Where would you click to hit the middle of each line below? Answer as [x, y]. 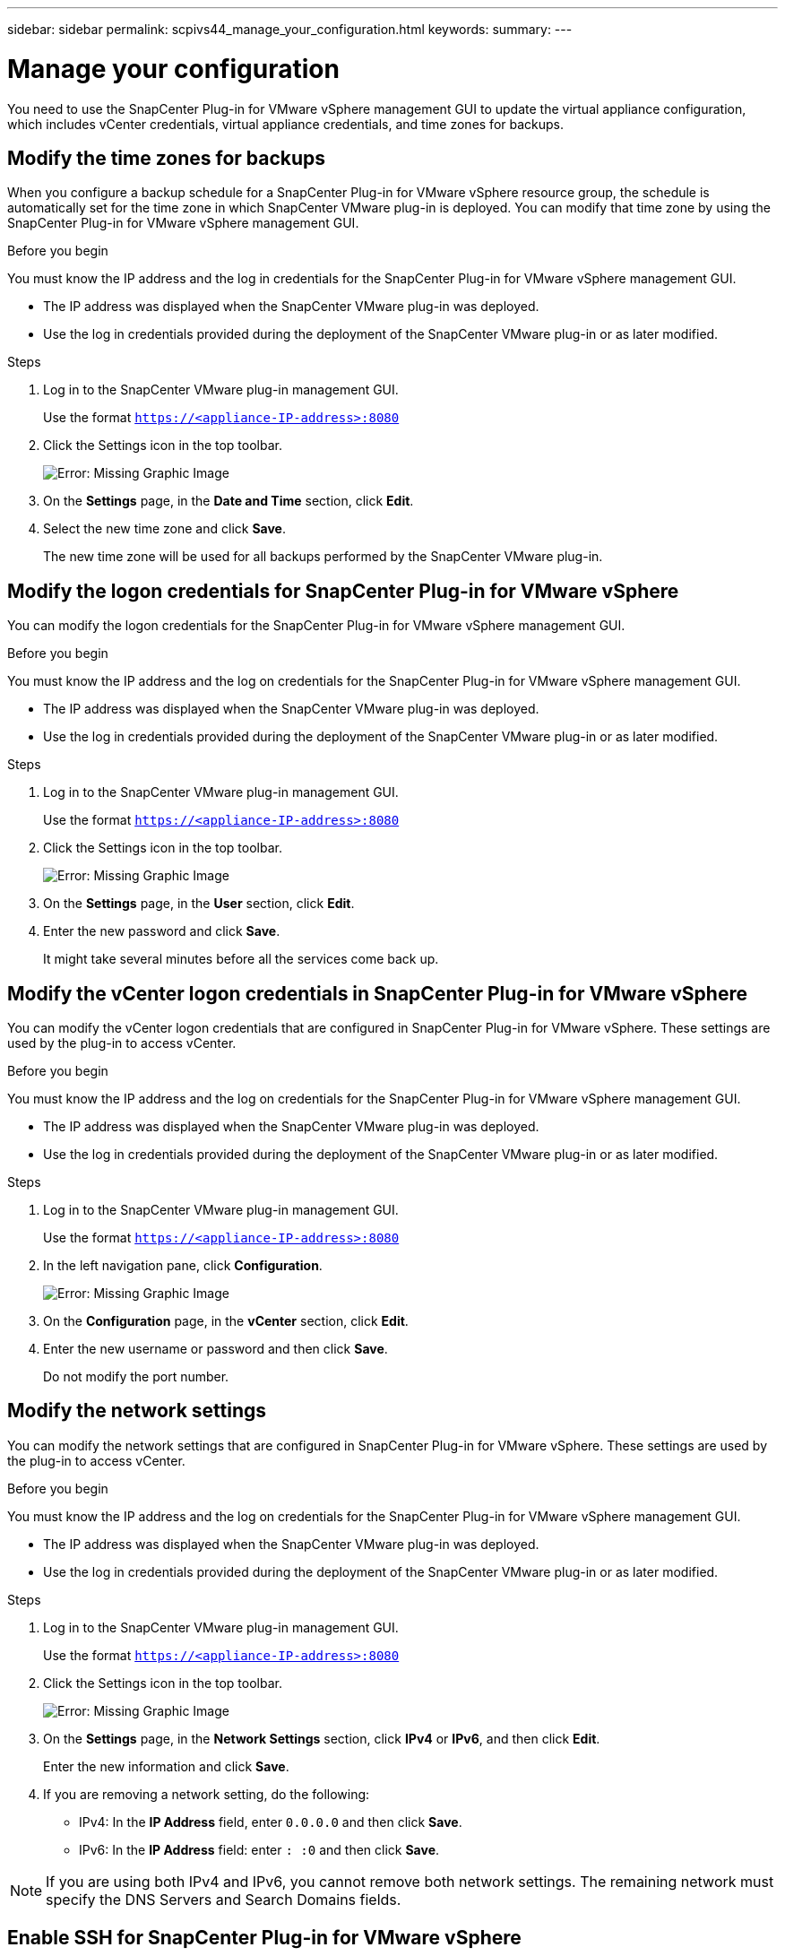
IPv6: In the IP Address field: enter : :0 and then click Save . [259, 1849]
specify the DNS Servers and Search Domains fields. [224, 1899]
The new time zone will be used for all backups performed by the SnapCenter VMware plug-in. [323, 557]
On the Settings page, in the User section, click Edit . [199, 904]
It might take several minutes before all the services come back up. [241, 959]
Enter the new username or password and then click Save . [216, 1349]
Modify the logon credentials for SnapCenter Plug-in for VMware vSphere [343, 591]
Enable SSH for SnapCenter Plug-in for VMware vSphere [264, 1938]
